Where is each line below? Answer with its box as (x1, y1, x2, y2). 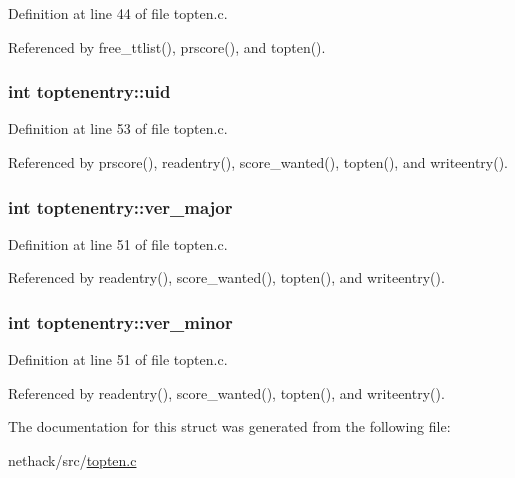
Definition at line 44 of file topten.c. (8, 3, 228, 23)
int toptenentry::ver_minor (8, 309, 233, 334)
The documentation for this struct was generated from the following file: (8, 416, 451, 437)
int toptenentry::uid (8, 79, 171, 104)
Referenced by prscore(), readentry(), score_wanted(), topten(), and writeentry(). (8, 152, 509, 172)
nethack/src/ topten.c (8, 450, 137, 470)
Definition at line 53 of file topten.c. (8, 118, 228, 139)
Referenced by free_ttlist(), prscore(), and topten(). (8, 36, 326, 57)
